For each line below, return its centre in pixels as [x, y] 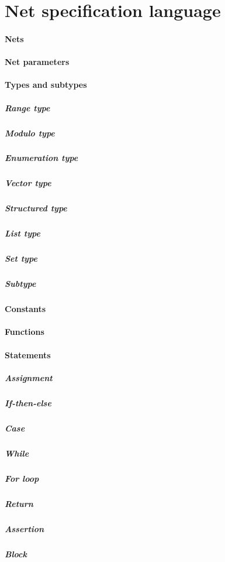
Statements [28, 354]
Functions [25, 332]
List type [22, 233]
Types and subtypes [46, 85]
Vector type [28, 183]
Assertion [25, 528]
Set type [21, 258]
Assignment [29, 377]
